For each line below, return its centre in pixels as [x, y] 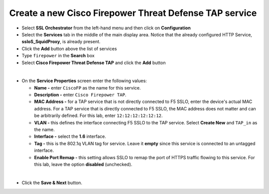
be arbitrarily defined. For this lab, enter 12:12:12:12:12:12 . [98, 116]
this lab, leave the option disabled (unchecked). [83, 164]
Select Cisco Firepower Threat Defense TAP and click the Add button [94, 63]
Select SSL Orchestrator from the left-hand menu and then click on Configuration [106, 28]
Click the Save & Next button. [52, 183]
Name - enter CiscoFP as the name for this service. [88, 88]
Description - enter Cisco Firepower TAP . [80, 95]
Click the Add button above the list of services [69, 48]
